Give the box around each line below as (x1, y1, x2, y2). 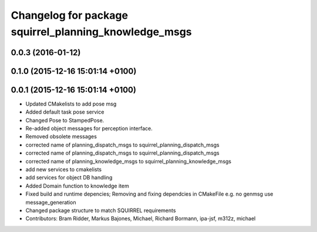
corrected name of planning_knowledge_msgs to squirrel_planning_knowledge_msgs (25, 158, 232, 165)
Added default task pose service (25, 108, 104, 115)
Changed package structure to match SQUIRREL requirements (25, 207, 176, 214)
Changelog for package (11, 9, 129, 22)
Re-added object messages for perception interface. (25, 125, 153, 132)
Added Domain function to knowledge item (25, 182, 129, 189)
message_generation (25, 199, 76, 206)
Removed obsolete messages (25, 133, 97, 140)
